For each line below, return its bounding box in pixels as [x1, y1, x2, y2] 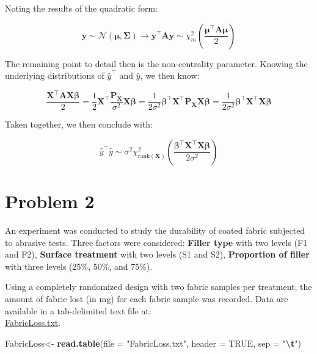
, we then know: [140, 69, 200, 82]
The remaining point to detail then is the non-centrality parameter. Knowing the [5, 57, 308, 70]
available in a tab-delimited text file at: [5, 304, 151, 317]
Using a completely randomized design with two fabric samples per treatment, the [5, 280, 312, 293]
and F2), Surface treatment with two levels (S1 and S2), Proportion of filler [5, 248, 310, 261]
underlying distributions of [5, 69, 104, 82]
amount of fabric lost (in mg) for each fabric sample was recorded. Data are [5, 292, 288, 305]
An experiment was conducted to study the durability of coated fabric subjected [5, 224, 305, 237]
